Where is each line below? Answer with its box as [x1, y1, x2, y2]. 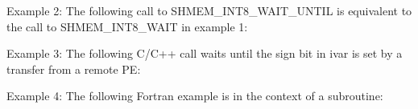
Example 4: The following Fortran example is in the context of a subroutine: [6, 87, 383, 104]
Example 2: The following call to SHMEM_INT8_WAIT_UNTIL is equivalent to [6, 2, 412, 18]
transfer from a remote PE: [6, 60, 141, 77]
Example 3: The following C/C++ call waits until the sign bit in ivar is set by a [6, 45, 403, 62]
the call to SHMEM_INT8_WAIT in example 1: [6, 18, 248, 34]
